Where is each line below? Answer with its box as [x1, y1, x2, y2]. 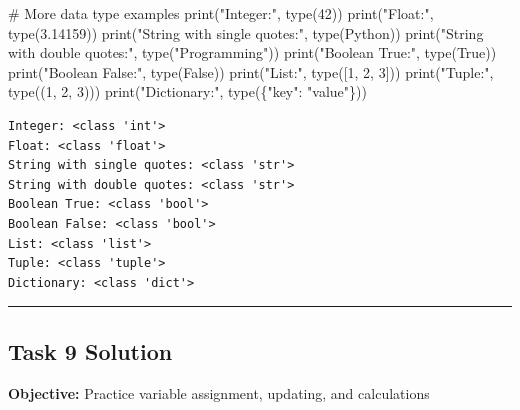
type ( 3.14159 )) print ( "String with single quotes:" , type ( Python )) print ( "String [8, 22, 484, 43]
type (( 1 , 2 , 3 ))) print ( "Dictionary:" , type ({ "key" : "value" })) [8, 81, 367, 102]
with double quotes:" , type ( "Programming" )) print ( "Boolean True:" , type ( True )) [8, 42, 497, 63]
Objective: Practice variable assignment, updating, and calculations [8, 382, 430, 403]
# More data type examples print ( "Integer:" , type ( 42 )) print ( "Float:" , [8, 3, 434, 23]
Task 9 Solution [8, 335, 173, 366]
